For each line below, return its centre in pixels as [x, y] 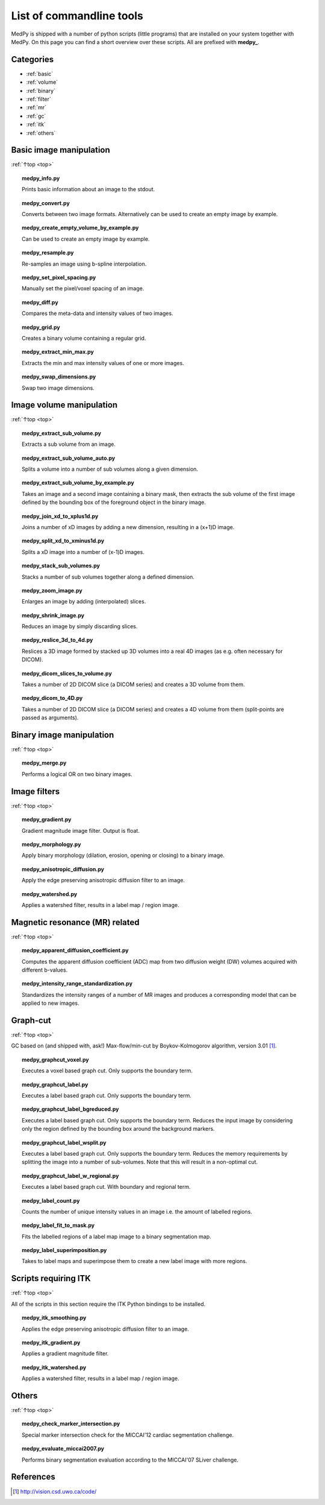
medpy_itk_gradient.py [51, 1342]
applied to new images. [51, 1003]
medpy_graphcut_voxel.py [56, 1060]
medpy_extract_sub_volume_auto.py [69, 458]
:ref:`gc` [36, 116]
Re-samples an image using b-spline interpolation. [84, 264]
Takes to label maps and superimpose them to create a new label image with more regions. [135, 1261]
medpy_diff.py [40, 302]
